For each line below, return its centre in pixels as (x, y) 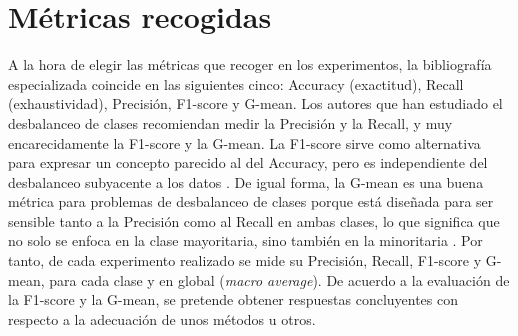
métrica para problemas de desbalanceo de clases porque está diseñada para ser (251, 201)
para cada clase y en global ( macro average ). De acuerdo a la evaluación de (279, 279)
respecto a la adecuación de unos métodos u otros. (162, 318)
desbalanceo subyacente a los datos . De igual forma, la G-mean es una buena (246, 181)
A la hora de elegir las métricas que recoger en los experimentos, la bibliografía (250, 64)
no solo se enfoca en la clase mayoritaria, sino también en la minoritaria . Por (245, 240)
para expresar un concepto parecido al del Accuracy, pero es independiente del (248, 162)
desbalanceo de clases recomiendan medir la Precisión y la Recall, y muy (230, 122)
